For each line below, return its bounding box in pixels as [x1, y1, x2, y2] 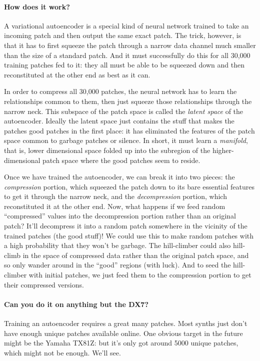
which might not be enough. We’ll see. [4, 347, 121, 357]
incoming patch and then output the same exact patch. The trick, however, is [4, 30, 241, 40]
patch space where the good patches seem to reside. [42, 154, 200, 165]
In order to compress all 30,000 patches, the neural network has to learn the [4, 86, 237, 96]
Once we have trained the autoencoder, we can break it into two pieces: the [4, 171, 235, 182]
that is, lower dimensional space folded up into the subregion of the [4, 144, 210, 155]
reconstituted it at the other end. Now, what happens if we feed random [4, 200, 225, 211]
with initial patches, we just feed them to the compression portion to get [28, 269, 251, 280]
